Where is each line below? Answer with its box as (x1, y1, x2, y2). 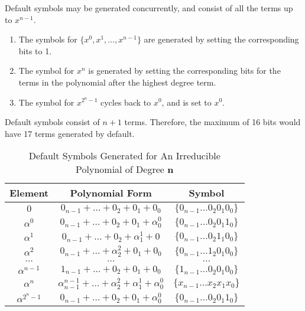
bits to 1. (18, 44, 52, 57)
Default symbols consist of (5, 116, 100, 128)
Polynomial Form (70, 186, 152, 200)
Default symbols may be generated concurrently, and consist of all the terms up (5, 2, 293, 14)
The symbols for (18, 33, 77, 45)
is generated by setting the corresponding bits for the (88, 64, 281, 77)
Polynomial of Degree (76, 162, 164, 176)
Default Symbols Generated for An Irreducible (28, 149, 220, 163)
